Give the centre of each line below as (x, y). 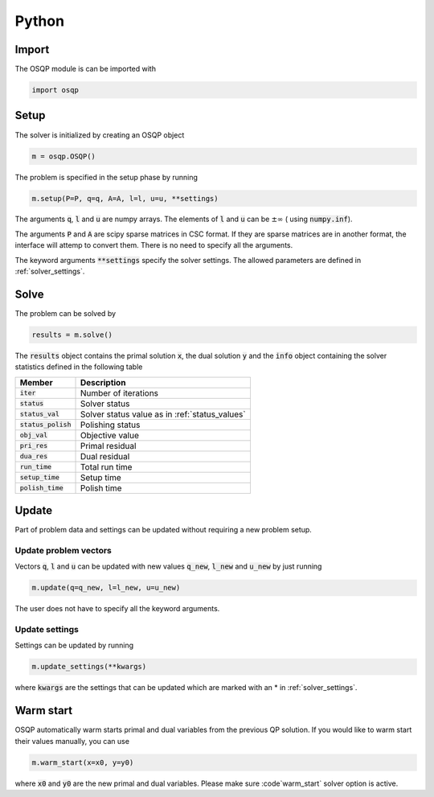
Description (103, 382)
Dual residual (105, 456)
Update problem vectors (63, 550)
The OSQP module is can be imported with (86, 69)
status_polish (45, 425)
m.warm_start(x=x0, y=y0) (83, 762)
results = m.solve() (72, 335)
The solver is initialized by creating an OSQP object (100, 135)
